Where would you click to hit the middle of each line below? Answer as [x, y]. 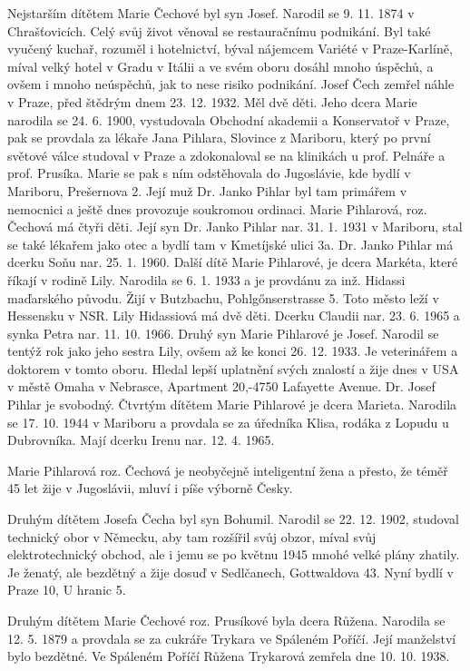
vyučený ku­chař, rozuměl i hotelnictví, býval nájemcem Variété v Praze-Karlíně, [230, 49]
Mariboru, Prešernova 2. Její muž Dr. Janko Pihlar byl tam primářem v [207, 190]
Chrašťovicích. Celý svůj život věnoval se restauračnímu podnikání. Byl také [219, 30]
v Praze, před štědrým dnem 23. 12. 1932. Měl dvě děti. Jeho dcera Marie [212, 101]
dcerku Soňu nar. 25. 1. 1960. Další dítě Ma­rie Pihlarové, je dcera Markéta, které [233, 262]
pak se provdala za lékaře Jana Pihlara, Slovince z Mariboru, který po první [219, 138]
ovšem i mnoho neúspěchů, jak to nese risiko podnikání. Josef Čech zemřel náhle [231, 84]
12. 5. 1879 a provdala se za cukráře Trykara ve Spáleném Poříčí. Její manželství [232, 638]
